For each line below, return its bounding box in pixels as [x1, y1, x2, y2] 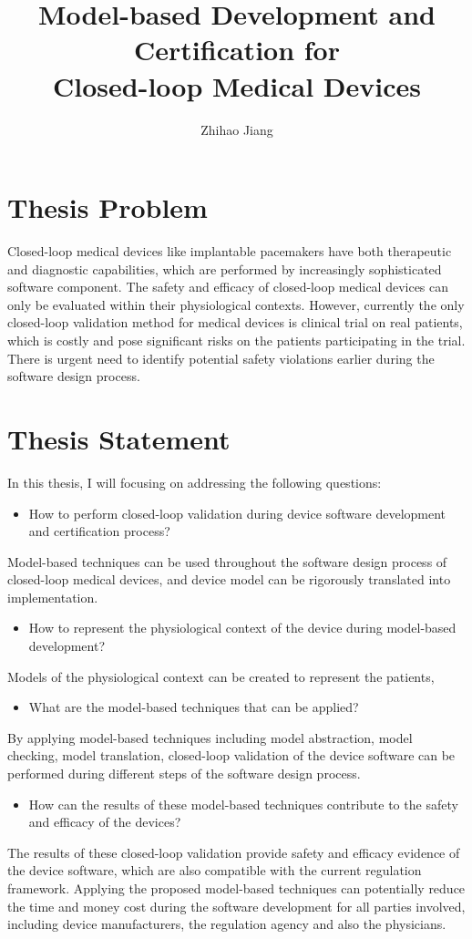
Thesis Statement [7, 419, 231, 457]
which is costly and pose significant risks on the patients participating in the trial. [7, 331, 466, 349]
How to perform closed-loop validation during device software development [28, 503, 446, 522]
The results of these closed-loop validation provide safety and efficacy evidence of [7, 842, 460, 862]
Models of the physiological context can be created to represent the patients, [7, 666, 435, 686]
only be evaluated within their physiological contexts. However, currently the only [7, 294, 465, 314]
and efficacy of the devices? [28, 812, 181, 831]
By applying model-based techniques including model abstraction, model [7, 727, 413, 747]
